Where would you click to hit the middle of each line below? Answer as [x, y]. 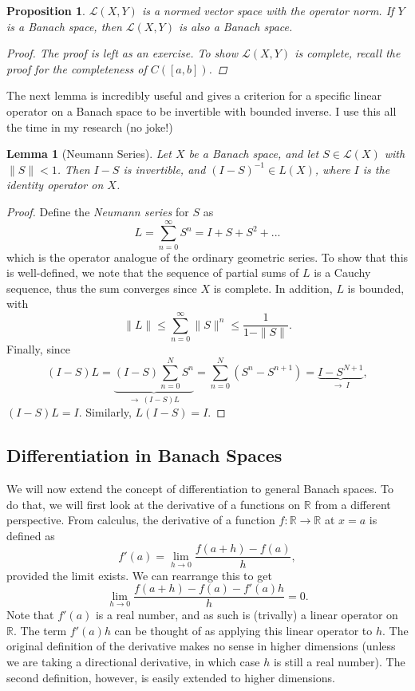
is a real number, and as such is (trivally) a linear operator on [247, 615]
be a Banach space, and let [254, 154]
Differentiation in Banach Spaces [144, 455]
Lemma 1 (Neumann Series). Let [89, 154]
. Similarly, [105, 412]
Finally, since [39, 349]
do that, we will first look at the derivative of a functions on [154, 504]
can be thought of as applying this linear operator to [243, 630]
